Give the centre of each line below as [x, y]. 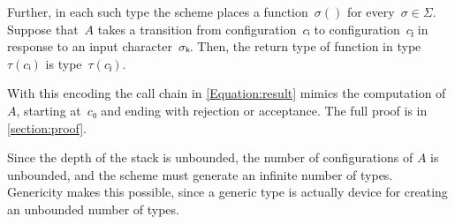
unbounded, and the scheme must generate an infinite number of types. [200, 174]
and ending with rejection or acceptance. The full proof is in [264, 110]
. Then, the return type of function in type [305, 46]
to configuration [357, 29]
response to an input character [90, 46]
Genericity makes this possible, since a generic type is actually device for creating [227, 192]
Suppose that [43, 29]
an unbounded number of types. [93, 209]
